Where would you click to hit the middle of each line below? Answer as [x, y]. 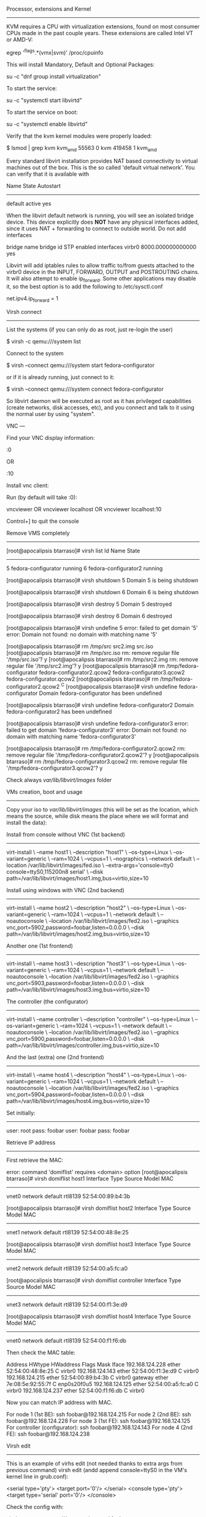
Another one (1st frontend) [40, 946]
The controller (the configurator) [47, 1002]
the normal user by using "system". [51, 414]
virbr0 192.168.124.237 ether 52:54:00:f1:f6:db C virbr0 [76, 1390]
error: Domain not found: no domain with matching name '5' [82, 635]
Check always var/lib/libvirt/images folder [59, 780]
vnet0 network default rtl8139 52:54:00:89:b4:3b [68, 1196]
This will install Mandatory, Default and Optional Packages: [81, 65]
